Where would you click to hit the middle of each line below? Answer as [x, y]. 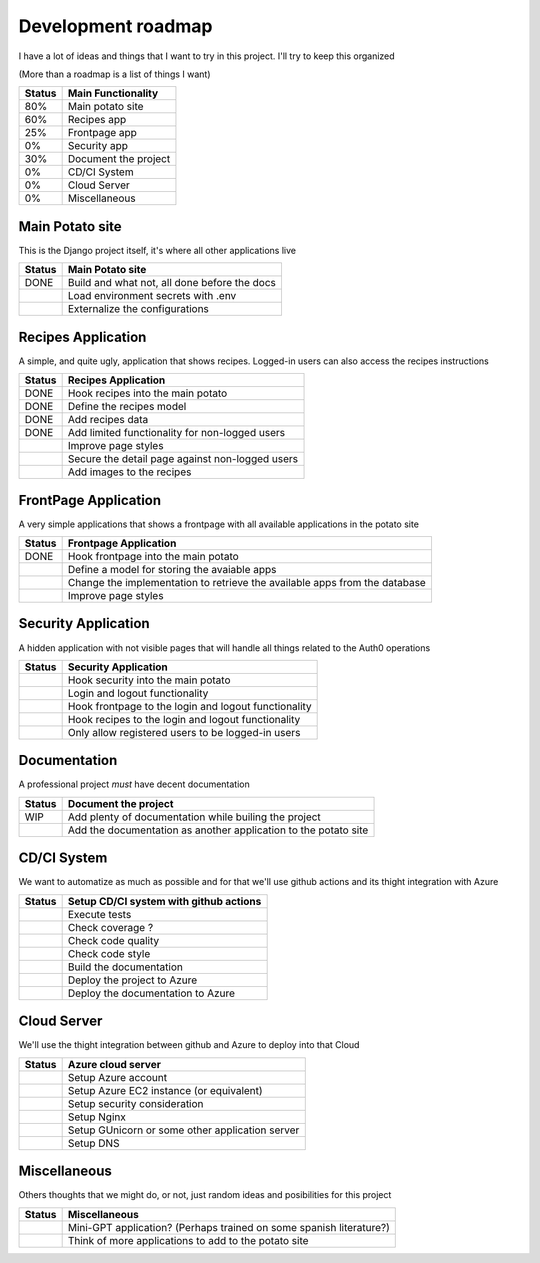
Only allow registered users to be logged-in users [184, 732]
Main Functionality [113, 93]
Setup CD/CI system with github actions [164, 901]
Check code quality [113, 940]
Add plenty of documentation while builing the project [194, 817]
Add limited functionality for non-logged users [176, 433]
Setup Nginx [97, 1117]
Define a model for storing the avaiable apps [172, 570]
